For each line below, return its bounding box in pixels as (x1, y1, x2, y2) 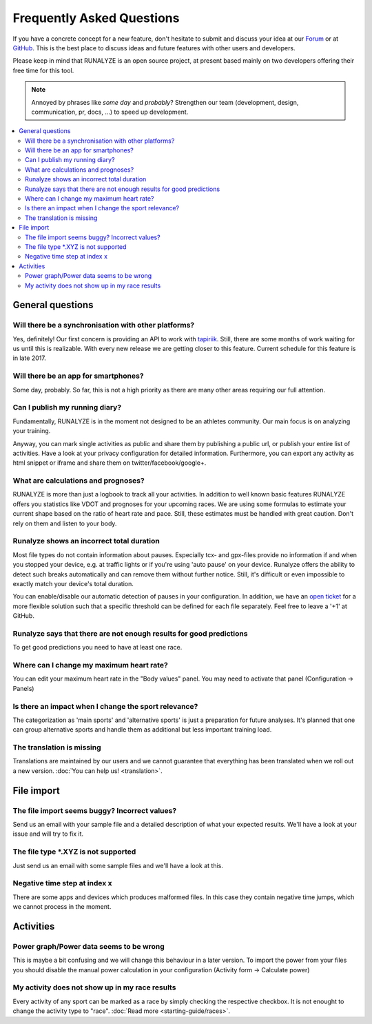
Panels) (12, 684, 34, 692)
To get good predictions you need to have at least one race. (12, 643, 183, 652)
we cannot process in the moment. (12, 903, 112, 911)
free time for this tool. (12, 66, 74, 74)
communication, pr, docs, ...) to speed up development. (31, 108, 189, 116)
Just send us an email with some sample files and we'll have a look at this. (12, 861, 224, 870)
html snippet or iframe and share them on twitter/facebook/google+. (12, 459, 207, 467)
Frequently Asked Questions (12, 10, 180, 26)
